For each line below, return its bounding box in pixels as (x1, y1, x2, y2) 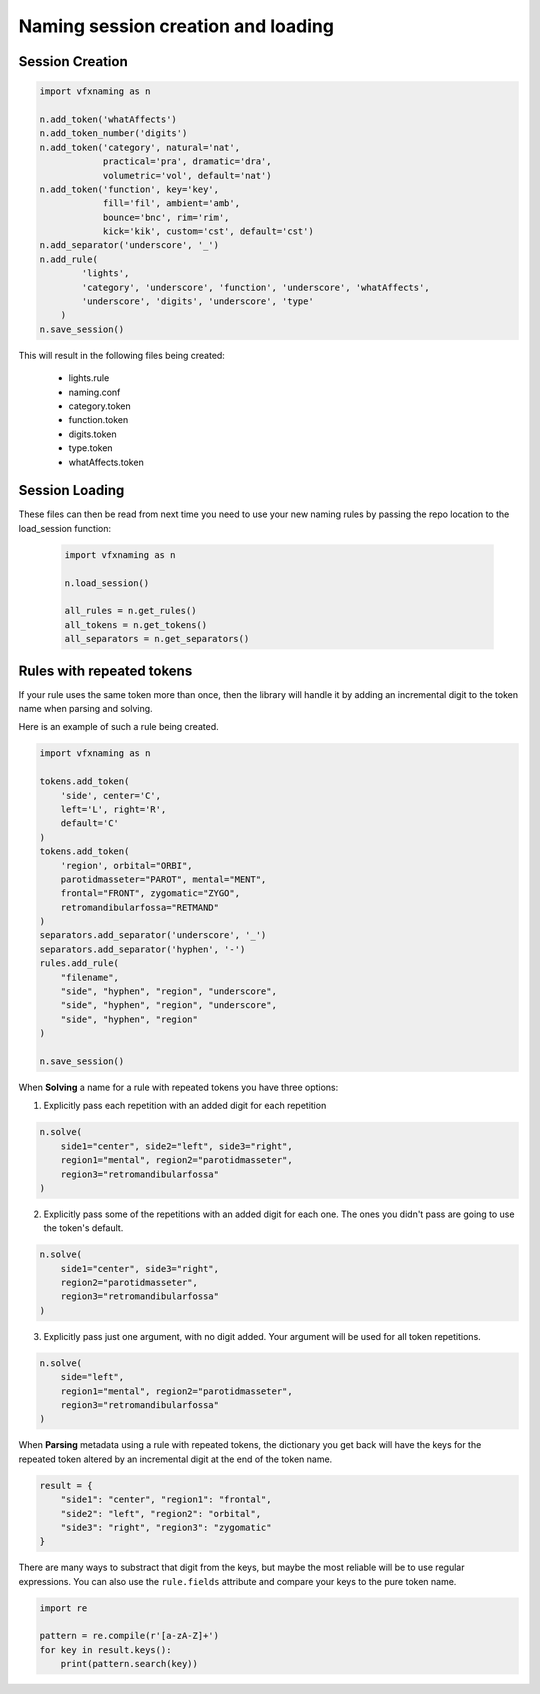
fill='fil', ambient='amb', (102, 198, 240, 209)
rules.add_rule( (39, 958, 120, 969)
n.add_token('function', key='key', (39, 183, 220, 195)
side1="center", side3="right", (60, 1263, 220, 1274)
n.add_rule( (39, 253, 99, 265)
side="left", (60, 1371, 125, 1383)
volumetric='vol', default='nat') (102, 170, 272, 181)
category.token (68, 400, 131, 412)
